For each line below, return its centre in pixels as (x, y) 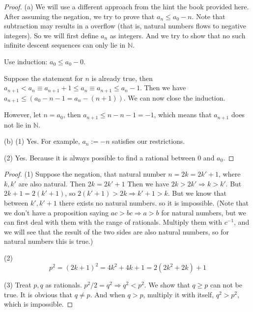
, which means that (183, 115)
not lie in (18, 124)
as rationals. (64, 285)
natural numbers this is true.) (49, 241)
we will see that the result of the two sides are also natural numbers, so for (117, 231)
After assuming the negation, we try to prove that (79, 16)
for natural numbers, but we (204, 212)
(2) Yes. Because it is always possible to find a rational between (100, 157)
